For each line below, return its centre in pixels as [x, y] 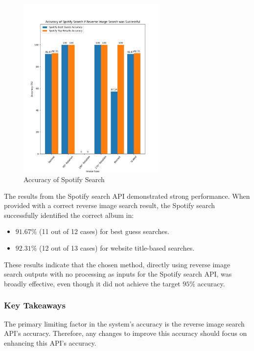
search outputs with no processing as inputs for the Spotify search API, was [118, 274]
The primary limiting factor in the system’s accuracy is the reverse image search [124, 323]
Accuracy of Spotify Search [64, 179]
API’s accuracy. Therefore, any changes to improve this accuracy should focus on [126, 333]
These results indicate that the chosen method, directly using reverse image [117, 264]
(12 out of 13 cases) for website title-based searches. [117, 248]
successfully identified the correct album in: [69, 215]
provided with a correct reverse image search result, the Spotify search [110, 205]
